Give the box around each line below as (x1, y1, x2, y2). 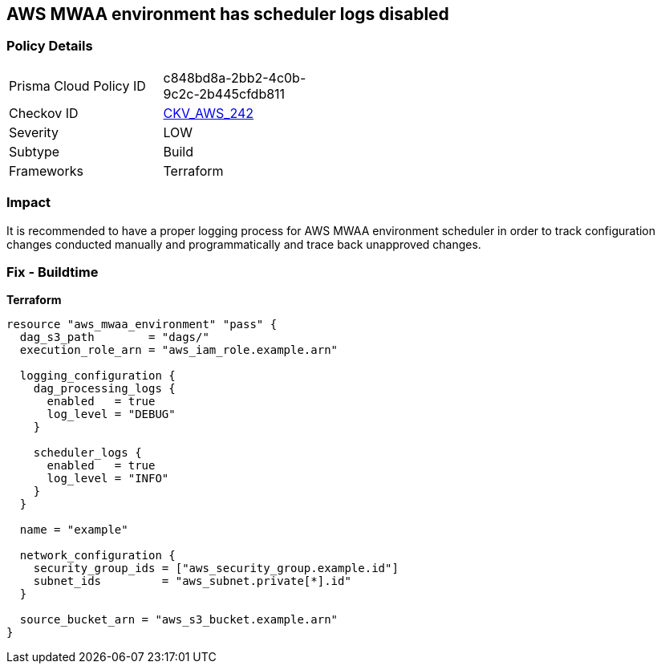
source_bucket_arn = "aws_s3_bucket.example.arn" (19, 613, 339, 627)
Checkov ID (9, 104, 79, 121)
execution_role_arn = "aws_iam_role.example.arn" (19, 343, 339, 357)
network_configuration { (19, 549, 176, 562)
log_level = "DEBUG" (47, 408, 176, 421)
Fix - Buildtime (6, 263, 99, 280)
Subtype (9, 143, 60, 160)
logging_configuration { (19, 369, 176, 383)
